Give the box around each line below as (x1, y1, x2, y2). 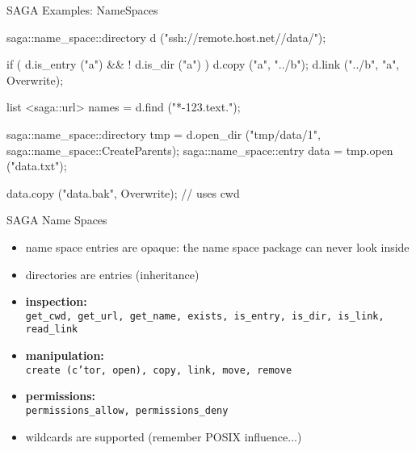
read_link (25, 324, 78, 336)
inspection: (25, 293, 87, 310)
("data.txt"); (6, 157, 67, 174)
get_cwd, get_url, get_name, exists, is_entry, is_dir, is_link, (25, 310, 384, 322)
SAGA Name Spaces (6, 211, 107, 228)
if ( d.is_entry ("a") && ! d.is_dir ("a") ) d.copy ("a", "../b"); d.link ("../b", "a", (6, 56, 400, 73)
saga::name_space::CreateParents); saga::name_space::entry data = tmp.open (6, 141, 393, 158)
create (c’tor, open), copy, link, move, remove (25, 364, 292, 376)
